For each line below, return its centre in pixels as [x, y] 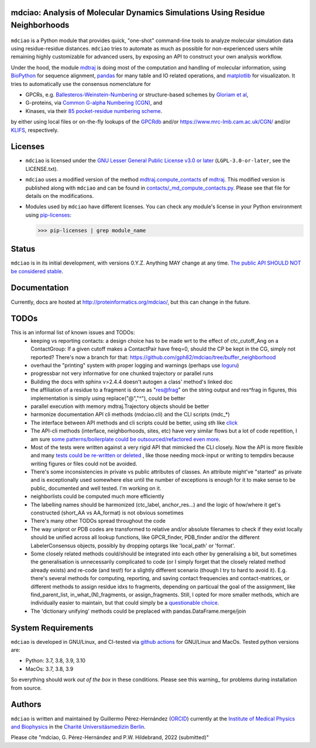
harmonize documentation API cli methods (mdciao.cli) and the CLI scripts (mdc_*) [130, 414]
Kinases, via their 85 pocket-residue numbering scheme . [94, 111]
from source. [26, 688]
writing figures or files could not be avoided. [84, 464]
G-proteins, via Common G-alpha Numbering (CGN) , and [94, 103]
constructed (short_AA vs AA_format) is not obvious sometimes [107, 513]
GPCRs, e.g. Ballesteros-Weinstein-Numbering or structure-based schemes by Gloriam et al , [137, 94]
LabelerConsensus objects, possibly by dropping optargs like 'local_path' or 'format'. [133, 545]
